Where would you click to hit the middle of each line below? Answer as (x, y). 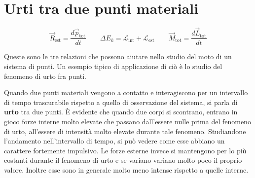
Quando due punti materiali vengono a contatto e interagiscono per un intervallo (126, 92)
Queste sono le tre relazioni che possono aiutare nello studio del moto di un (118, 56)
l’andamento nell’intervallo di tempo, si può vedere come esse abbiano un (114, 141)
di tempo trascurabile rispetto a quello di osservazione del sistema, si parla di (121, 102)
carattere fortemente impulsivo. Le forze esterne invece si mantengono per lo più (125, 150)
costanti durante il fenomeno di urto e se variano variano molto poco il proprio (123, 160)
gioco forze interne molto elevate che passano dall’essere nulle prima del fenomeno (127, 121)
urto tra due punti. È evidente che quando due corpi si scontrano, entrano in (121, 112)
